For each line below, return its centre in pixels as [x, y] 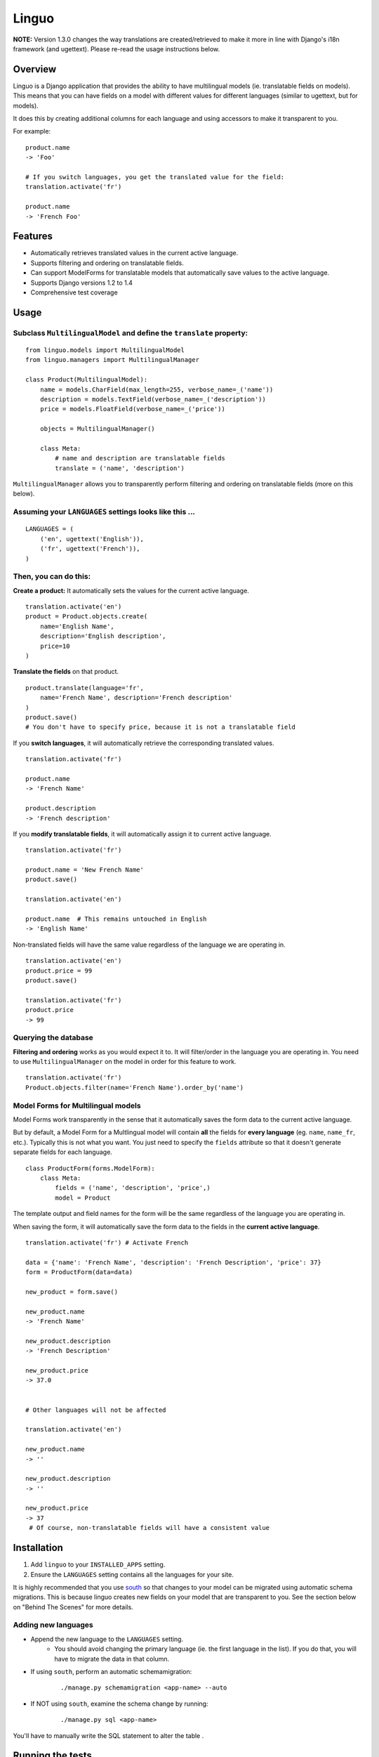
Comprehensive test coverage [74, 292]
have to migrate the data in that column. [112, 1659]
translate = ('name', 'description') [120, 468]
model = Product [83, 1198]
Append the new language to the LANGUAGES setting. [107, 1639]
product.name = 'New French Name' [85, 870]
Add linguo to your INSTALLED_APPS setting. [98, 1564]
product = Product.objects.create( [87, 616]
